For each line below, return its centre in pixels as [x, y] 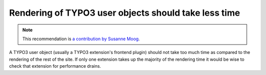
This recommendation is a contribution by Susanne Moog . [81, 39]
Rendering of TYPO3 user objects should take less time [125, 13]
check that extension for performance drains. [55, 66]
